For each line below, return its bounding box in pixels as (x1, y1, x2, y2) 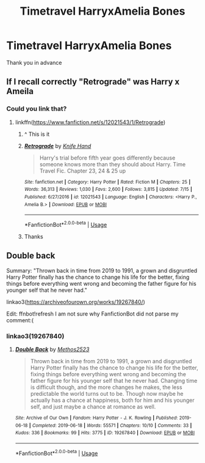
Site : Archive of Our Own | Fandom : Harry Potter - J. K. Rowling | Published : (15, 415, 178, 421)
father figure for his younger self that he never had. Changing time (30, 377, 198, 385)
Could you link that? (6, 105, 67, 113)
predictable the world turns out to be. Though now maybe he (30, 390, 184, 398)
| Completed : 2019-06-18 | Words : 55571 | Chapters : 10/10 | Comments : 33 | (29, 422, 192, 429)
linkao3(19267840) (6, 332, 65, 340)
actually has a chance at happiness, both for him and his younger (30, 396, 195, 404)
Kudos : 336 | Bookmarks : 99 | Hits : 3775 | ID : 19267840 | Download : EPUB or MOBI (15, 430, 195, 436)
